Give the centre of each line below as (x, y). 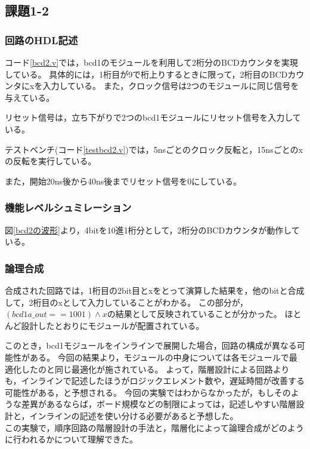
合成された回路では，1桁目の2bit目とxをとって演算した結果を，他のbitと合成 (155, 290)
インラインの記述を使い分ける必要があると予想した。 (134, 415)
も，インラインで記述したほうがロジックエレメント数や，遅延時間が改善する (155, 381)
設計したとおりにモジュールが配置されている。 (113, 325)
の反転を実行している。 (51, 161)
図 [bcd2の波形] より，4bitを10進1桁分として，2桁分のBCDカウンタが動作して (152, 230)
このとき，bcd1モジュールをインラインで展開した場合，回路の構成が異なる (151, 345)
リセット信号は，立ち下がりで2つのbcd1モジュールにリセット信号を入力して (153, 117)
